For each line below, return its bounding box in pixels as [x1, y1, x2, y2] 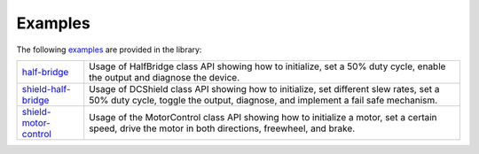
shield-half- [21, 82, 71, 95]
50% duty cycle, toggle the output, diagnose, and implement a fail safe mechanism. [89, 94, 438, 106]
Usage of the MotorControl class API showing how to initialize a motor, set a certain [89, 111, 438, 123]
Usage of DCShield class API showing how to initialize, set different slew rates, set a [89, 82, 440, 95]
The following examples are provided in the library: [16, 44, 202, 55]
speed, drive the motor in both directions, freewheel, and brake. [89, 122, 356, 135]
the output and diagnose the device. [89, 71, 240, 83]
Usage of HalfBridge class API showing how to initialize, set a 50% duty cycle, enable [89, 60, 446, 73]
